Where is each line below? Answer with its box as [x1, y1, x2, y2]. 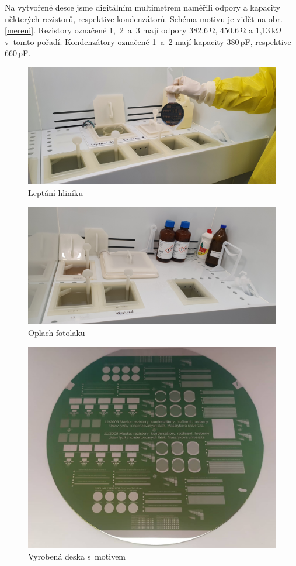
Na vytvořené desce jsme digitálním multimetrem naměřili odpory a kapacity [5, 1, 281, 13]
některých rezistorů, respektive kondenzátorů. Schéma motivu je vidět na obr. [5, 12, 283, 25]
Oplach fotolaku [28, 326, 85, 338]
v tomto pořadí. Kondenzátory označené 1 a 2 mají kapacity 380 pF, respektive [5, 35, 291, 47]
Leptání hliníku [28, 186, 83, 198]
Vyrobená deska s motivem [28, 550, 126, 562]
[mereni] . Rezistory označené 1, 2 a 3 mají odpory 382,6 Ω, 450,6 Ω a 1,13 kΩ [5, 24, 282, 36]
